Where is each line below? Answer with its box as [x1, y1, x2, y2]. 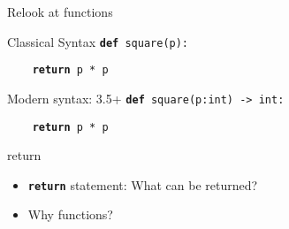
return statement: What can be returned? [27, 175, 258, 194]
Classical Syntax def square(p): [7, 32, 189, 50]
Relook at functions [7, 3, 113, 20]
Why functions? [27, 205, 113, 224]
